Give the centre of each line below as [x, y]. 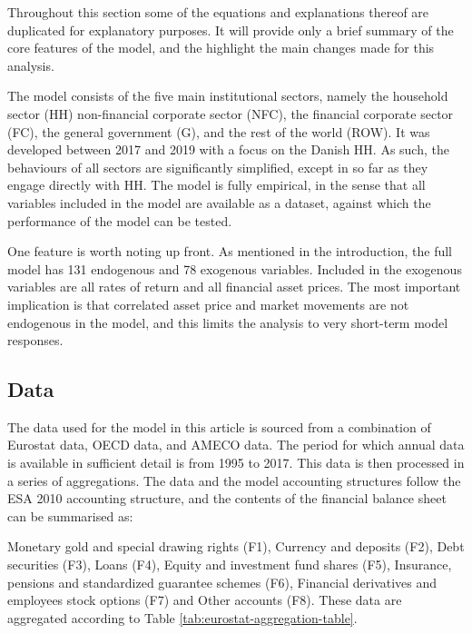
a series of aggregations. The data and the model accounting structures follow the [234, 480]
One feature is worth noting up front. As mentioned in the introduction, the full [230, 251]
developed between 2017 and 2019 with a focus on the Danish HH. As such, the [228, 149]
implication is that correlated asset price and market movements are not [208, 304]
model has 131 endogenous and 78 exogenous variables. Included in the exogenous [235, 268]
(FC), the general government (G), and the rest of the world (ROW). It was [219, 131]
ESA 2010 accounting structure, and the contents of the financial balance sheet [227, 498]
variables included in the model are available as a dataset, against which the [219, 202]
